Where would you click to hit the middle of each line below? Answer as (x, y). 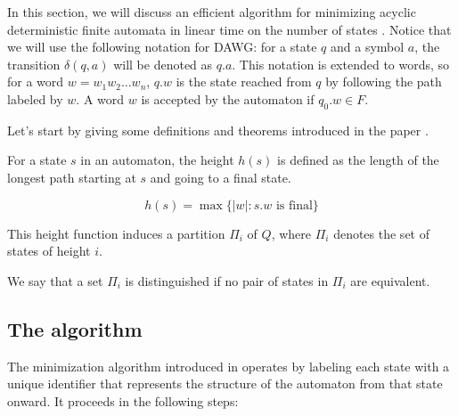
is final (294, 205)
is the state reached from (244, 82)
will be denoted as (163, 64)
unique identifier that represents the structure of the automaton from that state (225, 383)
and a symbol (367, 47)
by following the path (384, 82)
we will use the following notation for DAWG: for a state (162, 47)
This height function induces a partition (116, 233)
